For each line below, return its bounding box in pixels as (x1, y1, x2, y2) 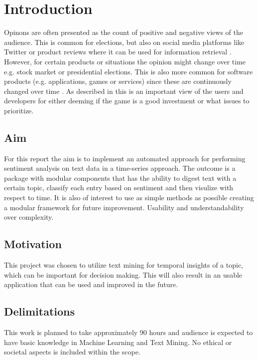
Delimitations (4, 304, 75, 319)
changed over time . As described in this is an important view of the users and (4, 85, 244, 96)
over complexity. (4, 212, 54, 222)
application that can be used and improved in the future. (4, 279, 178, 290)
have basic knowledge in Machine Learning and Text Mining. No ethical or (4, 337, 232, 347)
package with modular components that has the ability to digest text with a (4, 172, 237, 183)
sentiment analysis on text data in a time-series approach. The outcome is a (4, 163, 236, 173)
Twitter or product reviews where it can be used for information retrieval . (4, 46, 232, 57)
